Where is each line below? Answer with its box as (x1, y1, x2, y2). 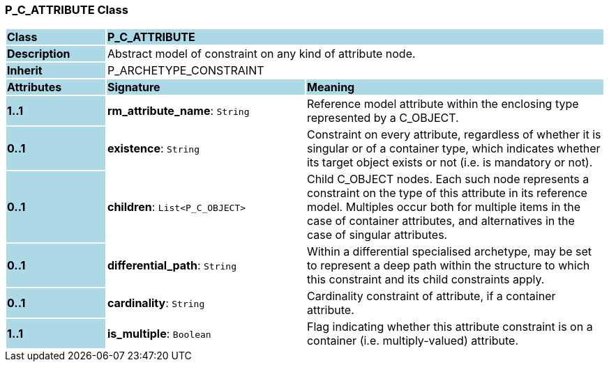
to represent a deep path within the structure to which (306, 258, 590, 273)
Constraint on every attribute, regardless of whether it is (306, 127, 601, 142)
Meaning (306, 80, 355, 95)
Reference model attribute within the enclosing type (306, 97, 579, 111)
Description (7, 47, 70, 61)
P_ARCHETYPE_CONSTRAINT (107, 63, 264, 78)
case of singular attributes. (306, 228, 448, 242)
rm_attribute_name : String (107, 104, 250, 118)
